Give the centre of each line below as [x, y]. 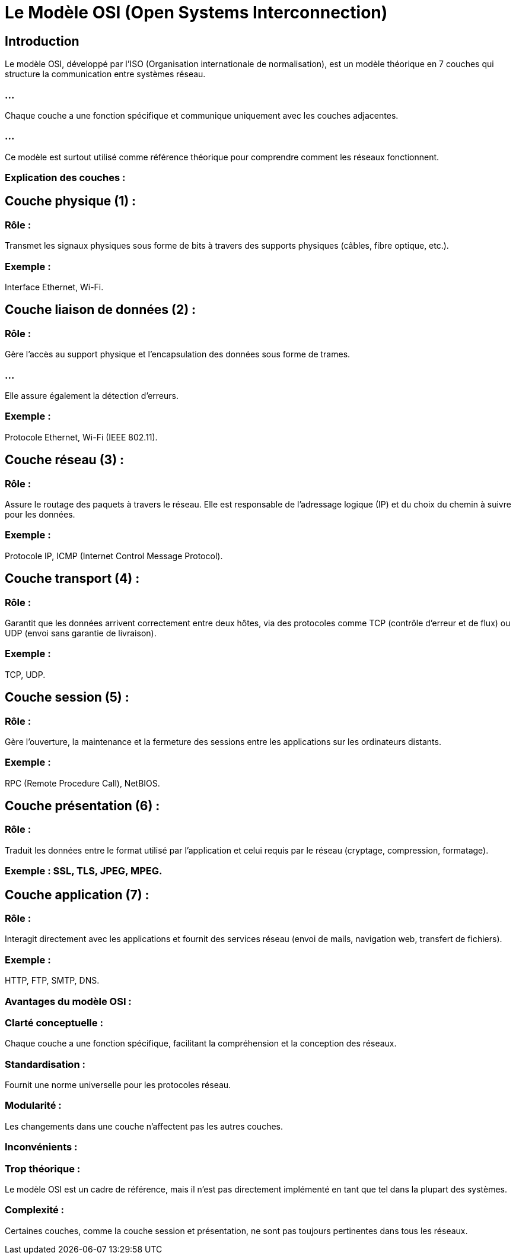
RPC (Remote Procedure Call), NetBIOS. [82, 783]
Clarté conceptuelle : [54, 1022]
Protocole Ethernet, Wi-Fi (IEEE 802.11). [81, 437]
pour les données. [40, 514]
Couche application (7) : [77, 895]
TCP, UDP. [25, 674]
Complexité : [35, 1210]
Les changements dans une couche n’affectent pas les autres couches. [144, 1126]
